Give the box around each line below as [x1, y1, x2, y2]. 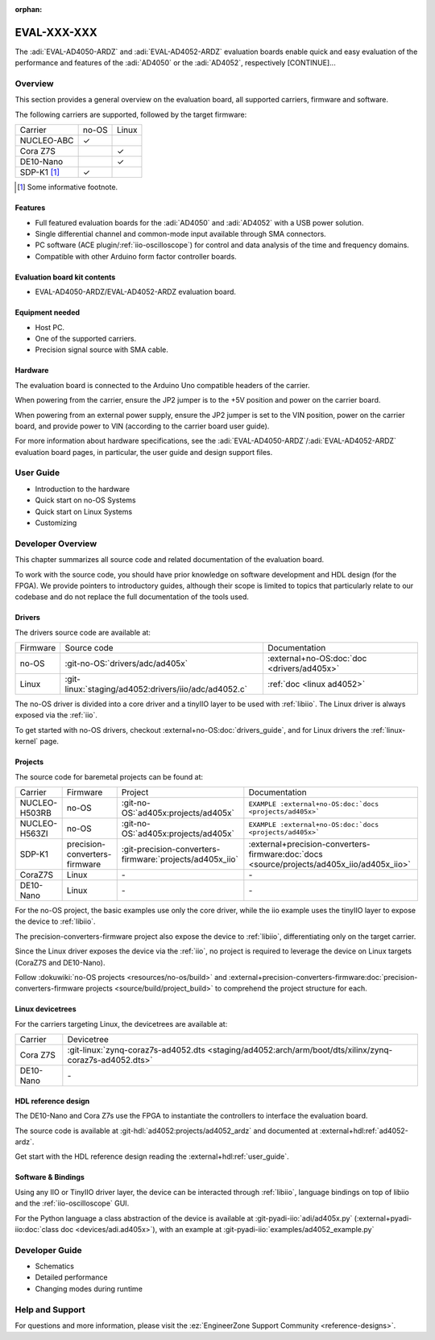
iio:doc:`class [14, 1224, 60, 1234]
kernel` [14, 737, 39, 747]
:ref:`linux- [371, 725, 406, 734]
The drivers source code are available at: [14, 627, 151, 637]
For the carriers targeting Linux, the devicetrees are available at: [14, 1019, 228, 1028]
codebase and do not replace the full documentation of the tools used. [14, 592, 250, 602]
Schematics [35, 1261, 74, 1272]
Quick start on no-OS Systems [35, 495, 136, 505]
